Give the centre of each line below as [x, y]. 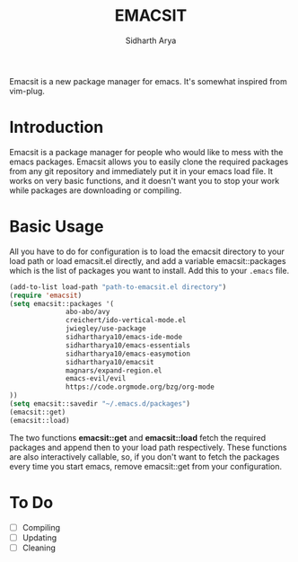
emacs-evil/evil [96, 379]
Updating [39, 537]
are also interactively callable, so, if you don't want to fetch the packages [145, 457]
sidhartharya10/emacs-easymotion [128, 354]
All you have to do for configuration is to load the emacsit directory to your [147, 251]
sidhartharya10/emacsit [110, 362]
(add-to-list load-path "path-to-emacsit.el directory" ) [118, 287]
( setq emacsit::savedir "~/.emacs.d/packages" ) [100, 404]
